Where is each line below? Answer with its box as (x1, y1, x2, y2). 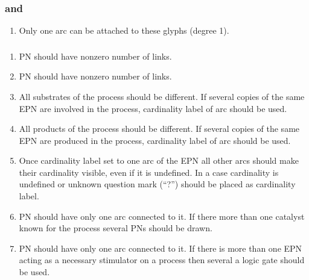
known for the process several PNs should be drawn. (19, 222, 212, 234)
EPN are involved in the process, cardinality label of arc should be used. (19, 102, 287, 114)
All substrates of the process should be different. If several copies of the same (19, 90, 305, 102)
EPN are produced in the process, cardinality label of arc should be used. (19, 134, 291, 146)
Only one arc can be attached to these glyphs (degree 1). (19, 24, 229, 37)
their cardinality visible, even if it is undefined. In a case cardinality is (19, 166, 279, 178)
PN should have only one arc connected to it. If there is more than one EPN (19, 241, 302, 254)
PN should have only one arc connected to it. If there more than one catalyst (19, 210, 305, 222)
